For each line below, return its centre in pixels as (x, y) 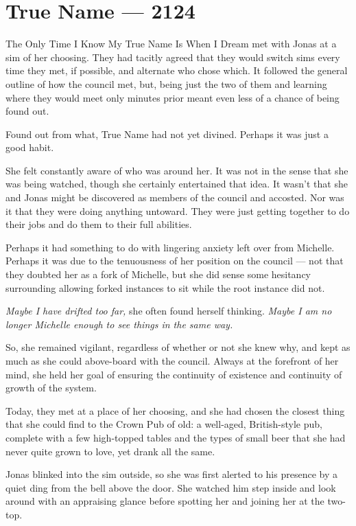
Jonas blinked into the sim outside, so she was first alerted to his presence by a (171, 474)
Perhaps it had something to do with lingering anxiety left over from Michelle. (170, 247)
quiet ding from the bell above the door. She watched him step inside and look (171, 487)
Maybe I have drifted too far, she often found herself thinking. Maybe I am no (169, 311)
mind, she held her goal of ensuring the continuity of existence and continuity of (174, 374)
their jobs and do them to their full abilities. (99, 224)
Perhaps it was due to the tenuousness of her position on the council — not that (175, 261)
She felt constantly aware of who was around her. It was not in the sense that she (177, 170)
